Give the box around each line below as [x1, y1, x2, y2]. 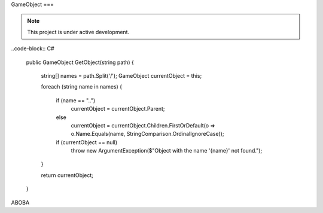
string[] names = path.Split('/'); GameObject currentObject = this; [41, 72, 202, 79]
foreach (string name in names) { [41, 83, 123, 90]
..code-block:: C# [11, 45, 54, 52]
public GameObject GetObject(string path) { [26, 59, 134, 66]
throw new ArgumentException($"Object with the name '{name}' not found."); [71, 147, 263, 154]
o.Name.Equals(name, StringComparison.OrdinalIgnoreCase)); [71, 130, 224, 138]
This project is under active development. [27, 28, 130, 35]
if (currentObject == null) [56, 138, 118, 146]
